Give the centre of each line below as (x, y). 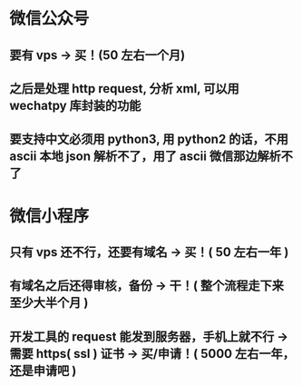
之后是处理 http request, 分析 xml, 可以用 (124, 89)
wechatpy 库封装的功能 (75, 105)
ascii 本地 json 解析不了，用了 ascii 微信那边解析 (145, 157)
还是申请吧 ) (43, 370)
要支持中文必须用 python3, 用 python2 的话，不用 (149, 139)
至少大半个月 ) (49, 303)
